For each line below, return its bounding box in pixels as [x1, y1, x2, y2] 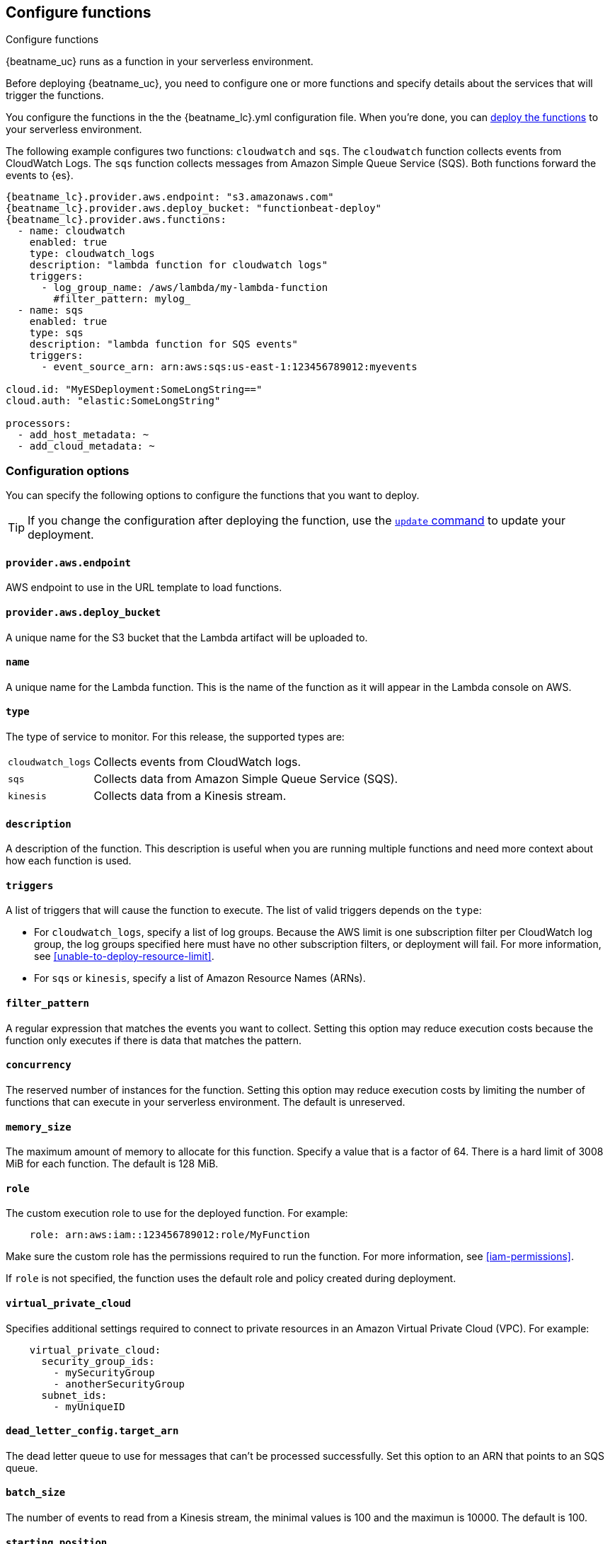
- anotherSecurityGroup [53, 1378, 185, 1390]
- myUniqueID [53, 1400, 125, 1412]
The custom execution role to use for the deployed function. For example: [6, 1207, 348, 1220]
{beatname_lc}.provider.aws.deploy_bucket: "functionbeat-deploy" [6, 202, 382, 215]
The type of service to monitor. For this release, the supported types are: [6, 731, 345, 743]
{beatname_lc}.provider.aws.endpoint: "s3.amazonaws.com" [6, 191, 334, 203]
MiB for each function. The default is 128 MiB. [6, 1157, 219, 1170]
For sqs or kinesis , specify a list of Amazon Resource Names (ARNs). [34, 972, 366, 985]
